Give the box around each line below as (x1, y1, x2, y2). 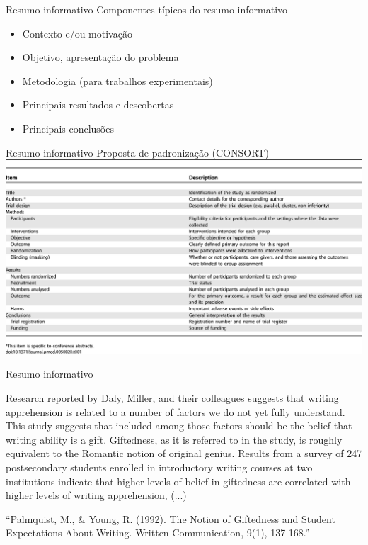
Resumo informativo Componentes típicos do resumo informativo (6, 2, 288, 16)
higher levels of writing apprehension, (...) (6, 488, 187, 502)
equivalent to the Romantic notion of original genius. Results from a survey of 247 (6, 446, 362, 461)
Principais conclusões (22, 120, 114, 135)
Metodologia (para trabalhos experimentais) (22, 73, 213, 88)
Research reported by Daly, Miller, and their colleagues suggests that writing (6, 390, 339, 405)
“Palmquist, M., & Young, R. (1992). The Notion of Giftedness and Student (6, 511, 335, 526)
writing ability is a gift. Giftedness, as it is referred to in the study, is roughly (6, 432, 343, 446)
